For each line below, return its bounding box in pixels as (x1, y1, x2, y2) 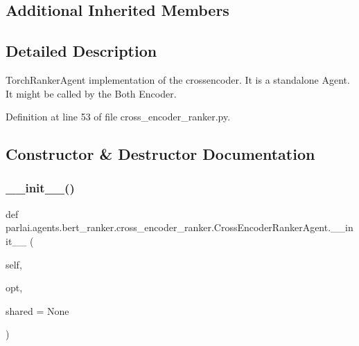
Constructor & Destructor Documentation (6, 143, 315, 165)
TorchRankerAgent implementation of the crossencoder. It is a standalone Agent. (6, 72, 350, 86)
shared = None (6, 303, 69, 318)
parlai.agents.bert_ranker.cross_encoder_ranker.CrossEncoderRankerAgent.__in (6, 220, 353, 235)
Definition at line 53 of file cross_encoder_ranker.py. (6, 109, 231, 124)
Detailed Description (6, 40, 157, 62)
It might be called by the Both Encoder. (6, 86, 177, 100)
